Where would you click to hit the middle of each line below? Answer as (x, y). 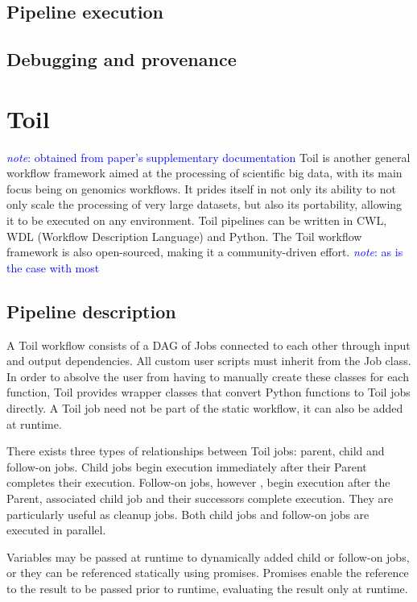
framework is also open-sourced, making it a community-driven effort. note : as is (205, 252)
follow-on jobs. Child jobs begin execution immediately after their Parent (187, 466)
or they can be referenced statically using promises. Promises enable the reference (208, 573)
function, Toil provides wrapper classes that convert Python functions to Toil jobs (208, 392)
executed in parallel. (56, 530)
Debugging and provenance (122, 59)
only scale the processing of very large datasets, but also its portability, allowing (204, 204)
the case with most (53, 267)
